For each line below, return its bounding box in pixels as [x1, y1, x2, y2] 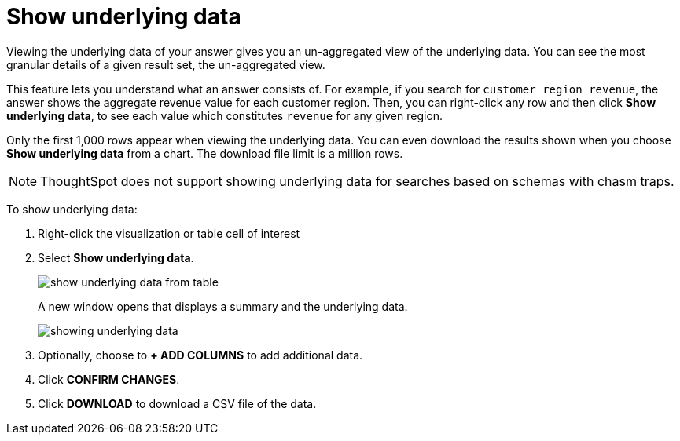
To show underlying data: [6, 202, 138, 216]
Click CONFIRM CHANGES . [38, 372, 180, 386]
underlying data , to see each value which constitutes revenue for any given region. [6, 108, 443, 122]
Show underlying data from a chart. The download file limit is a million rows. [6, 146, 403, 160]
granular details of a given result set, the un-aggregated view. [6, 57, 325, 71]
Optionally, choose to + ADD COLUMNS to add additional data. [38, 348, 363, 362]
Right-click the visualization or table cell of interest [38, 226, 300, 240]
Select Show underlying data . [38, 250, 194, 264]
